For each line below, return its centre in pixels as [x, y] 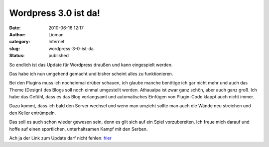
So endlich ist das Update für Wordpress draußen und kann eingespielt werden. [91, 65]
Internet [57, 42]
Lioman [56, 34]
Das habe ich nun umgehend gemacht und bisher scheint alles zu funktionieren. [91, 73]
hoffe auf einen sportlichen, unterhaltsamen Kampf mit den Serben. [78, 129]
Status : [17, 56]
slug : [14, 48]
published [59, 56]
